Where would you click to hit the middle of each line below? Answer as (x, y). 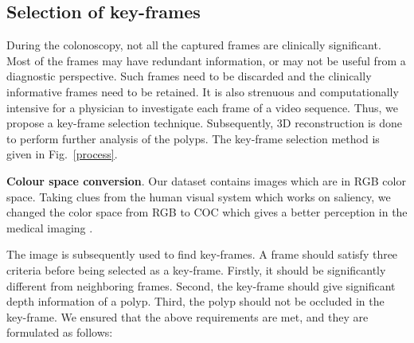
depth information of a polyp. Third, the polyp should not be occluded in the (195, 301)
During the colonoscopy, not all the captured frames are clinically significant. (194, 45)
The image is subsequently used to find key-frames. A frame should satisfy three (202, 254)
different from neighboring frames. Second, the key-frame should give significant (201, 285)
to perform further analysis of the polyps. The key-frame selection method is (193, 138)
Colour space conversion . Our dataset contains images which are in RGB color (206, 180)
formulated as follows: (60, 332)
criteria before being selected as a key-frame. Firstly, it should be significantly (196, 269)
